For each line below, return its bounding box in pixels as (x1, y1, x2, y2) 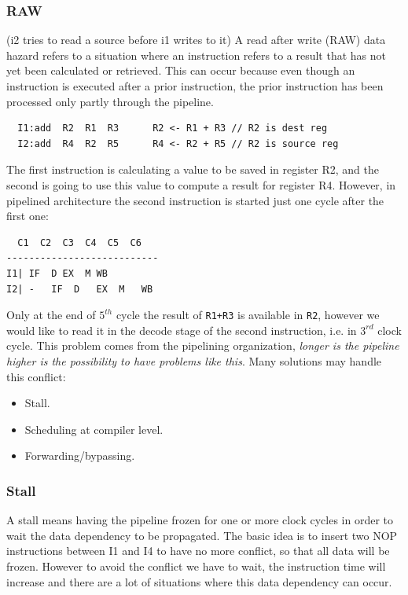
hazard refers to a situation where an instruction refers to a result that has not (6, 46, 386, 63)
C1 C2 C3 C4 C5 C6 (17, 237, 142, 248)
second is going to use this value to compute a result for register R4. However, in (6, 176, 396, 193)
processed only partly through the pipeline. (6, 93, 214, 109)
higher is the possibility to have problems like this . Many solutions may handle (6, 352, 382, 369)
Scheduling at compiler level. (24, 421, 164, 437)
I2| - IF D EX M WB (6, 283, 153, 295)
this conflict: (6, 368, 66, 384)
